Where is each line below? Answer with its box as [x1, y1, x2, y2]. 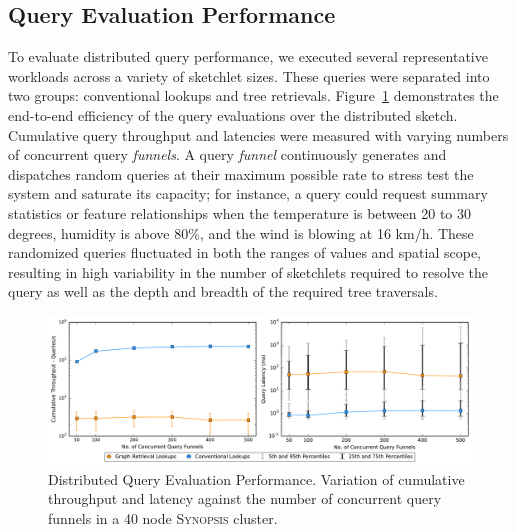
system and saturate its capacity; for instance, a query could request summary [8, 183, 488, 204]
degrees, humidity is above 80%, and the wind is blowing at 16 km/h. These [8, 222, 474, 243]
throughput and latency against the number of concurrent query [48, 488, 442, 509]
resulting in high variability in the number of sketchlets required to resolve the [8, 261, 489, 282]
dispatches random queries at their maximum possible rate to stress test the [8, 163, 474, 184]
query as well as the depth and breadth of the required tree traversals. [8, 281, 438, 302]
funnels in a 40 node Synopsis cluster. [48, 507, 278, 528]
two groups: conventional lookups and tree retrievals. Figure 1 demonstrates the [8, 85, 499, 106]
